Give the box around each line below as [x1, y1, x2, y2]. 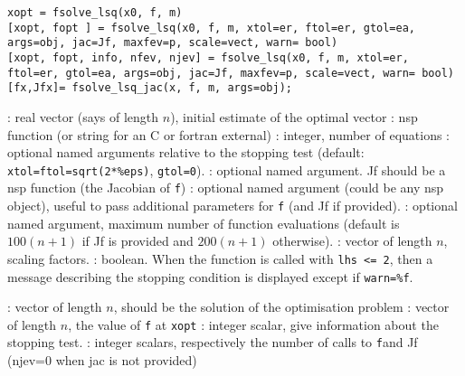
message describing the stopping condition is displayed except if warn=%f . [7, 267, 413, 286]
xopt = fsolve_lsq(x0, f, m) [7, 6, 183, 19]
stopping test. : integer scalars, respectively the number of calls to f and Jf [7, 333, 418, 352]
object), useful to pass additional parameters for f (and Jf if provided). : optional [7, 196, 458, 215]
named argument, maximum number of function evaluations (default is [7, 213, 400, 232]
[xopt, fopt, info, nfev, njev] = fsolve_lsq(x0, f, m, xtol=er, [7, 51, 409, 64]
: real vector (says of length [7, 107, 159, 126]
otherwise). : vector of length [272, 231, 432, 250]
